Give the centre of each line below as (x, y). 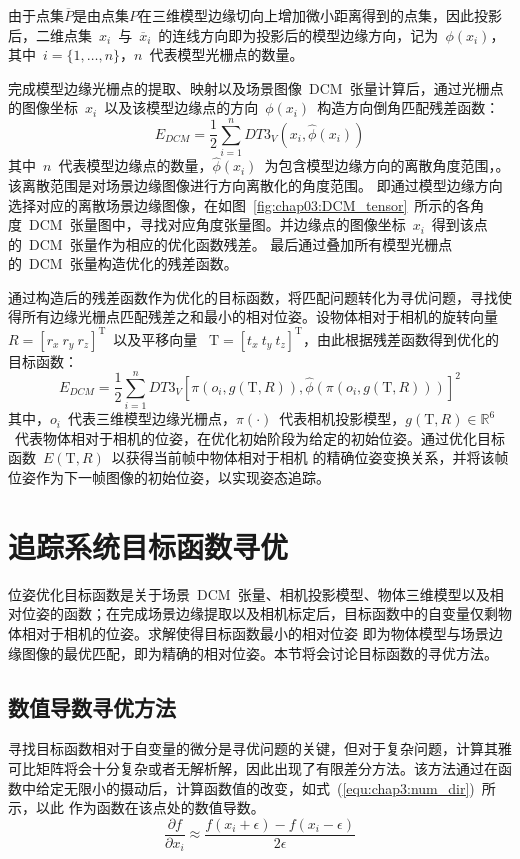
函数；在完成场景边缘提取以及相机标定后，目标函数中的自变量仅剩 (280, 613)
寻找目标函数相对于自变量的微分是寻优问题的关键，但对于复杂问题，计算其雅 (260, 748)
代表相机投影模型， (342, 418)
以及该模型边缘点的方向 (181, 107)
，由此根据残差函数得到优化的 (400, 338)
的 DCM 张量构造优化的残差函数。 (123, 263)
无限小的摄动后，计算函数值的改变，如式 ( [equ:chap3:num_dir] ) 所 (279, 787)
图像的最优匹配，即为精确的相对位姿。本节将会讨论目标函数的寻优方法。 (259, 652)
